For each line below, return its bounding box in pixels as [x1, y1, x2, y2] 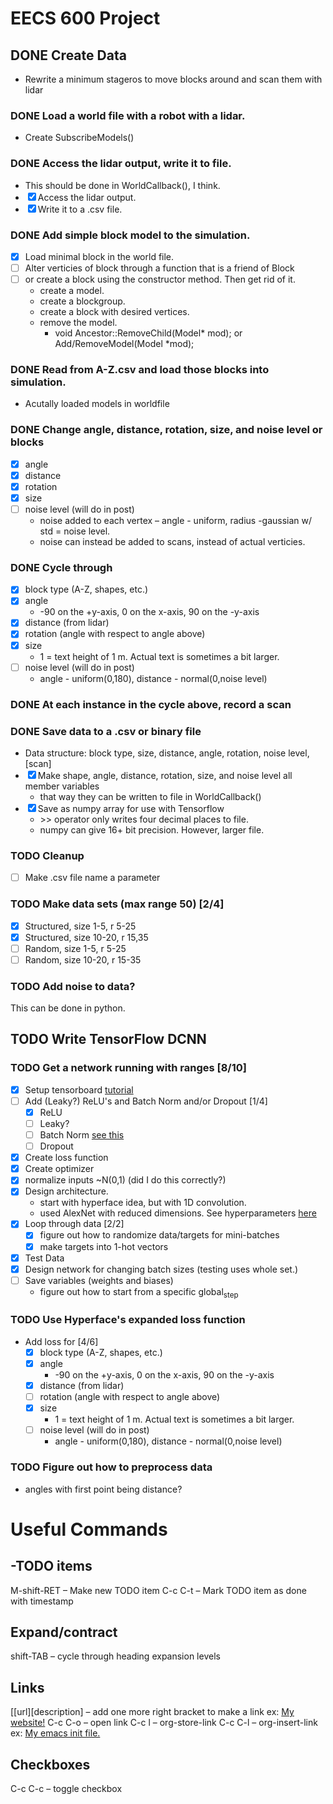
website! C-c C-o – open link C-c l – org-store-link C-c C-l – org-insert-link [10, 1717, 318, 1729]
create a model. [39, 285, 105, 297]
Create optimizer [24, 1163, 95, 1175]
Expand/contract [10, 1623, 118, 1641]
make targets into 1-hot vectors [39, 1240, 169, 1252]
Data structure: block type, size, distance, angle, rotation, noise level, [24, 747, 310, 759]
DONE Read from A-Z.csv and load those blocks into [10, 363, 270, 376]
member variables [24, 780, 100, 792]
